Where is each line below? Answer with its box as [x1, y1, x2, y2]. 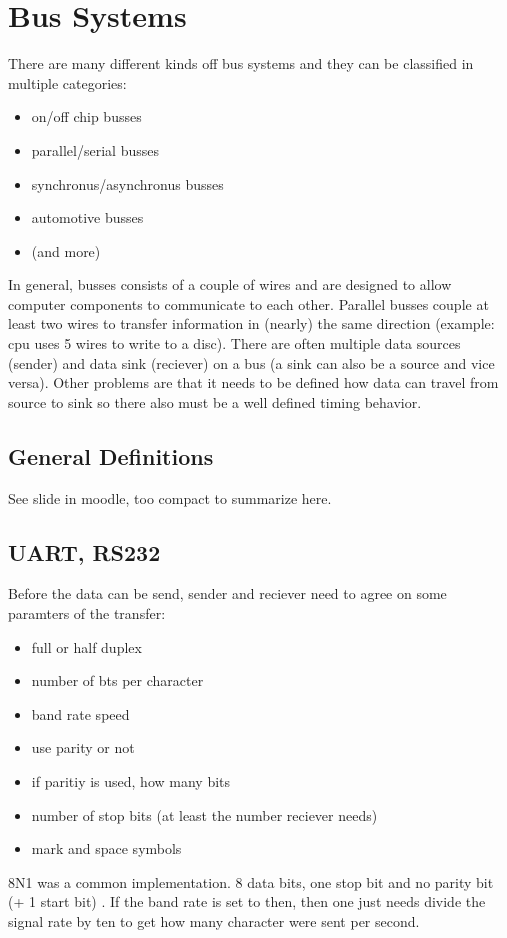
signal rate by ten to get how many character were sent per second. [8, 910, 420, 931]
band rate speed [31, 703, 130, 724]
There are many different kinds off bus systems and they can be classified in [8, 53, 474, 74]
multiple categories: [8, 72, 127, 93]
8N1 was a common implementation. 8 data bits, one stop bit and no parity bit [8, 871, 494, 892]
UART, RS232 [8, 536, 161, 567]
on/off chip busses [31, 106, 142, 127]
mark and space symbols [31, 838, 182, 859]
